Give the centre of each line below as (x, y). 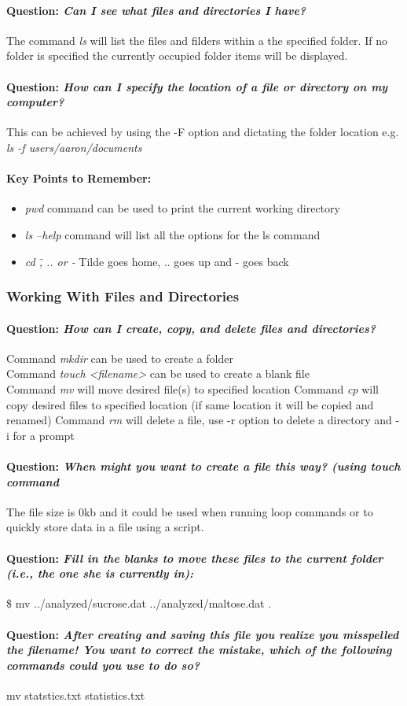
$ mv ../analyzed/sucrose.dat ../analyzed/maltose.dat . (139, 603)
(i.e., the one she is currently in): (100, 573)
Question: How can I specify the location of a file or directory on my (197, 86)
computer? (35, 102)
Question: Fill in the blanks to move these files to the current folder (195, 558)
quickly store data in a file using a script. (105, 527)
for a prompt (44, 435)
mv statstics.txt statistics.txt (76, 695)
